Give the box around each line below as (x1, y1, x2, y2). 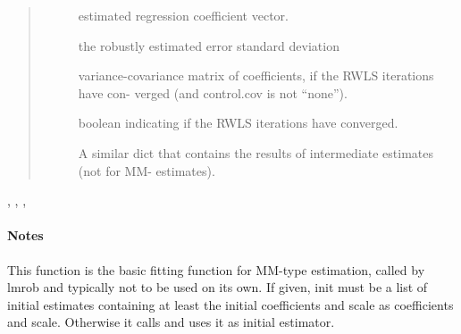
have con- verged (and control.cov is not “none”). (78, 83, 348, 102)
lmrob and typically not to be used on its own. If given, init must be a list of (7, 278, 428, 296)
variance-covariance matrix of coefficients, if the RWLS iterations (78, 66, 434, 85)
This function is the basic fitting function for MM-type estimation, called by (7, 260, 425, 279)
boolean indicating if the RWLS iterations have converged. (78, 113, 398, 132)
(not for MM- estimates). (78, 161, 215, 180)
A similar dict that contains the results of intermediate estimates (78, 143, 434, 162)
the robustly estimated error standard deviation (78, 36, 339, 54)
